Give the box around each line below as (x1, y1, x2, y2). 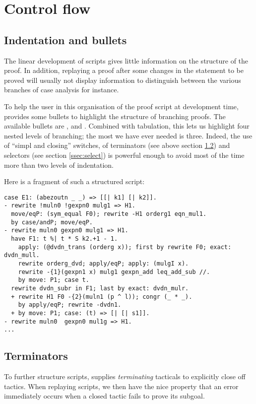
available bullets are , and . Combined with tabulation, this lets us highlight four (4, 121, 250, 131)
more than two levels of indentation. (4, 159, 114, 170)
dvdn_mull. (4, 252, 40, 259)
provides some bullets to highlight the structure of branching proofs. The (4, 111, 226, 121)
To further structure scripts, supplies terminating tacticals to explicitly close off (4, 371, 246, 382)
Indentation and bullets (4, 32, 127, 47)
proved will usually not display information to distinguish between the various (4, 74, 241, 85)
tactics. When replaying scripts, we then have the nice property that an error (4, 381, 239, 391)
